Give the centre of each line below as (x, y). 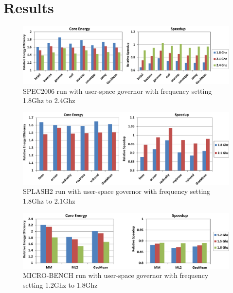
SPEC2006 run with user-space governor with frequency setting (117, 91)
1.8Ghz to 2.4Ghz (49, 100)
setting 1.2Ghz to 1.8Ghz (60, 284)
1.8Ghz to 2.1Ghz (49, 200)
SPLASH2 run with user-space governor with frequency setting (117, 191)
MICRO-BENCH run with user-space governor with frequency (116, 275)
